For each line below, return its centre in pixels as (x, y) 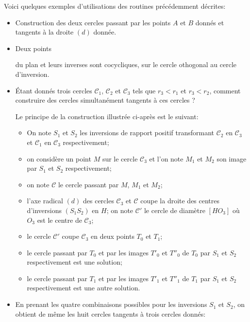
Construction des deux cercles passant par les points (93, 22)
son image (232, 158)
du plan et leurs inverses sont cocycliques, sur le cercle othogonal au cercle (126, 64)
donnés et (210, 22)
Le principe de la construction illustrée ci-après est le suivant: (107, 116)
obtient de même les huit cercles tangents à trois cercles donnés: (110, 313)
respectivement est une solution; (75, 262)
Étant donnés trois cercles (54, 90)
